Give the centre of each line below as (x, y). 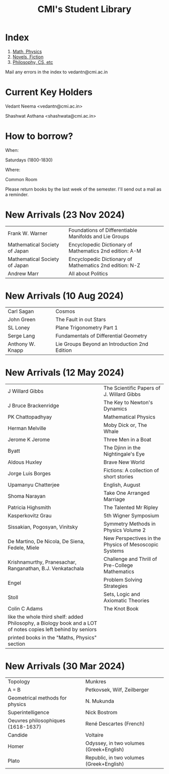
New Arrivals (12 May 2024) (65, 372)
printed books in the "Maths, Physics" (52, 637)
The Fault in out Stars (80, 319)
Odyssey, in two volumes (115, 743)
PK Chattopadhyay (30, 417)
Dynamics (115, 408)
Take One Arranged (126, 493)
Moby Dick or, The (125, 425)
